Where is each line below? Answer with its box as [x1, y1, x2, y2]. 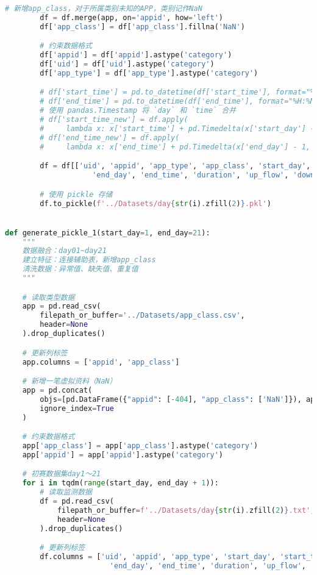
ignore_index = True [40, 404, 114, 413]
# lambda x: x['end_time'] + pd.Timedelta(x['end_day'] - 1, [40, 142, 311, 151]
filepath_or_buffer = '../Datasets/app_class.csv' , [40, 311, 245, 320]
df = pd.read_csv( [40, 496, 114, 505]
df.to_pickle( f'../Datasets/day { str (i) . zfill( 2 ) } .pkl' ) [40, 199, 271, 208]
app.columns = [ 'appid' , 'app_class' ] [22, 357, 180, 366]
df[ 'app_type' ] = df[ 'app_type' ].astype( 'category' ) [40, 68, 258, 77]
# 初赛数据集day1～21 [22, 470, 101, 479]
